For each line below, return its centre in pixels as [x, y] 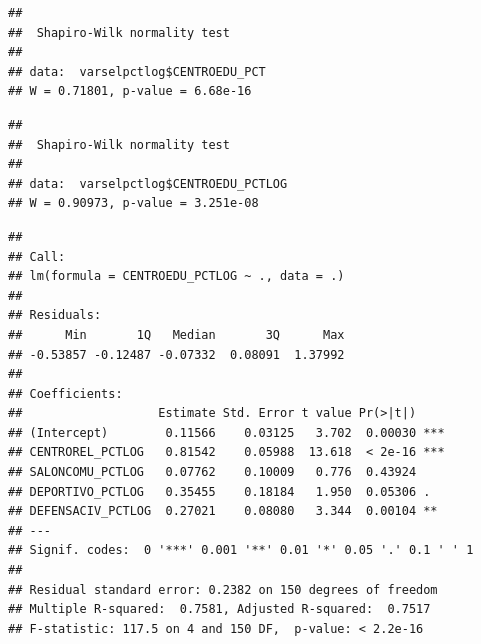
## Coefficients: [65, 393]
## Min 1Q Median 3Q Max [176, 334]
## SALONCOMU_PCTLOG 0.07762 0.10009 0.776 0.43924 [212, 472]
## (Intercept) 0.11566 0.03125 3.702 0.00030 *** [226, 432]
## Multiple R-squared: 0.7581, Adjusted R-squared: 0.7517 [219, 609]
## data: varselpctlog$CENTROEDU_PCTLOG [148, 183]
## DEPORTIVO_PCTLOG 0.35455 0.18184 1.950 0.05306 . [219, 491]
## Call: [37, 256]
